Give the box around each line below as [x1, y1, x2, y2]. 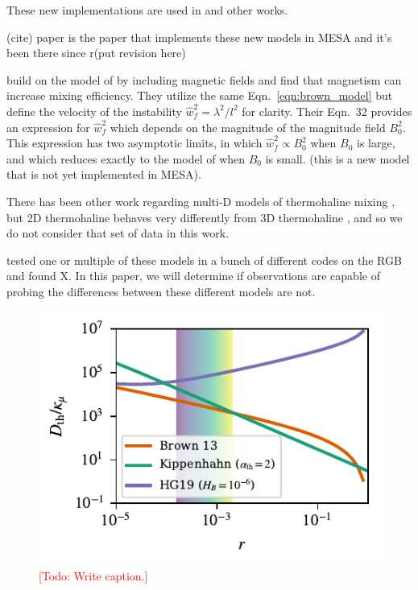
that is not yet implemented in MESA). [6, 166, 201, 183]
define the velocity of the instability [6, 102, 182, 119]
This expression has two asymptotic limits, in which [6, 134, 263, 151]
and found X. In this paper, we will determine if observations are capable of [6, 267, 380, 284]
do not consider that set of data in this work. [6, 225, 230, 241]
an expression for [6, 118, 90, 135]
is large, [357, 134, 395, 151]
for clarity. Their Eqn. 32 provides [242, 102, 412, 119]
